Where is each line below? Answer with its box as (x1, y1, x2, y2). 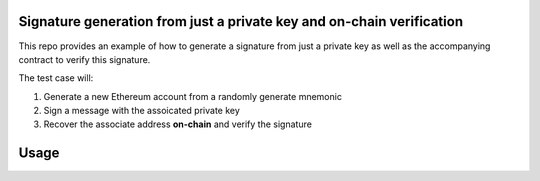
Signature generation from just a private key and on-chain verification (18, 13, 464, 30)
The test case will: (18, 72, 94, 84)
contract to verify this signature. (18, 53, 151, 65)
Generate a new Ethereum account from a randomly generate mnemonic (43, 90, 342, 102)
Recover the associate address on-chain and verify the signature (43, 118, 312, 130)
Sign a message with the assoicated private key (43, 105, 240, 117)
